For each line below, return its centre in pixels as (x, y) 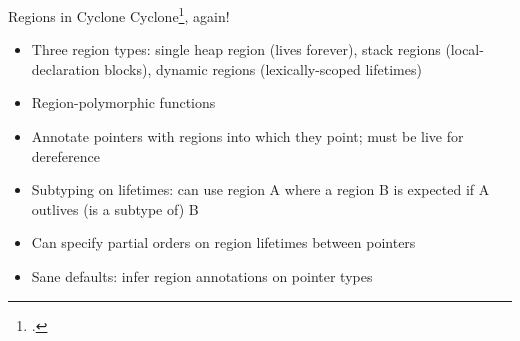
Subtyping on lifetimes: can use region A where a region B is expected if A (260, 189)
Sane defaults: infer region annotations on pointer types (202, 276)
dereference (65, 155)
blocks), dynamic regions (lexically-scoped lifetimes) (263, 68)
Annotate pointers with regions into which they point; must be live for (247, 136)
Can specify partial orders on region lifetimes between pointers (223, 242)
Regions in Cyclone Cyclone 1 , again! (119, 14)
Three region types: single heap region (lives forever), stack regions (236, 49)
